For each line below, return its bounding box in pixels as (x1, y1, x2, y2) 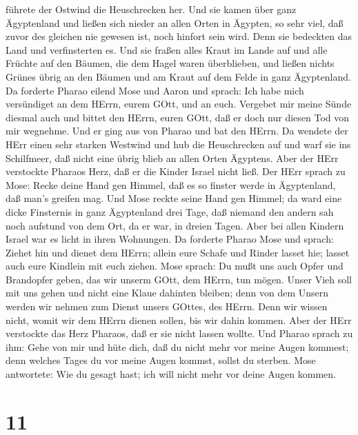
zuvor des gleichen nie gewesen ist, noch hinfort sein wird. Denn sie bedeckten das (6, 29, 352, 43)
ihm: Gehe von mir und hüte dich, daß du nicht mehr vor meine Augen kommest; (6, 339, 349, 354)
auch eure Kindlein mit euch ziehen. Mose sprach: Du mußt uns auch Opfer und (6, 259, 344, 273)
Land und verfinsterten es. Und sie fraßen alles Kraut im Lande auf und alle (6, 42, 328, 57)
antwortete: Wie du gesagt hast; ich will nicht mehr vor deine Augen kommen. (6, 367, 336, 381)
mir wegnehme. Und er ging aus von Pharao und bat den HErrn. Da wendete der (6, 123, 348, 138)
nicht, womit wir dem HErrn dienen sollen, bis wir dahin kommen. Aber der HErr (6, 312, 352, 327)
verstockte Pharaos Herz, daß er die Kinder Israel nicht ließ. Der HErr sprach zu (6, 164, 346, 179)
